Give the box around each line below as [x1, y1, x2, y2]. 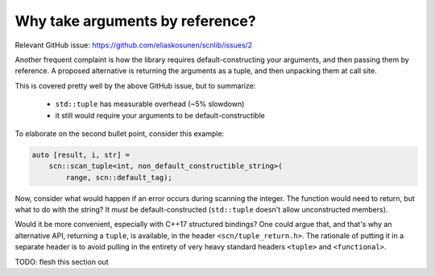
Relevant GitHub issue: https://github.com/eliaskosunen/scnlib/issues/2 [14, 40, 253, 50]
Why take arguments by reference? [14, 12, 257, 30]
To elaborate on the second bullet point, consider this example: [14, 129, 225, 138]
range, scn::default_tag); [65, 173, 172, 182]
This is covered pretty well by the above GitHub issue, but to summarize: [14, 80, 256, 90]
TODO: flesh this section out [14, 257, 109, 266]
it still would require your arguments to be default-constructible [55, 110, 265, 120]
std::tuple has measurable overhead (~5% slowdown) [55, 99, 245, 109]
